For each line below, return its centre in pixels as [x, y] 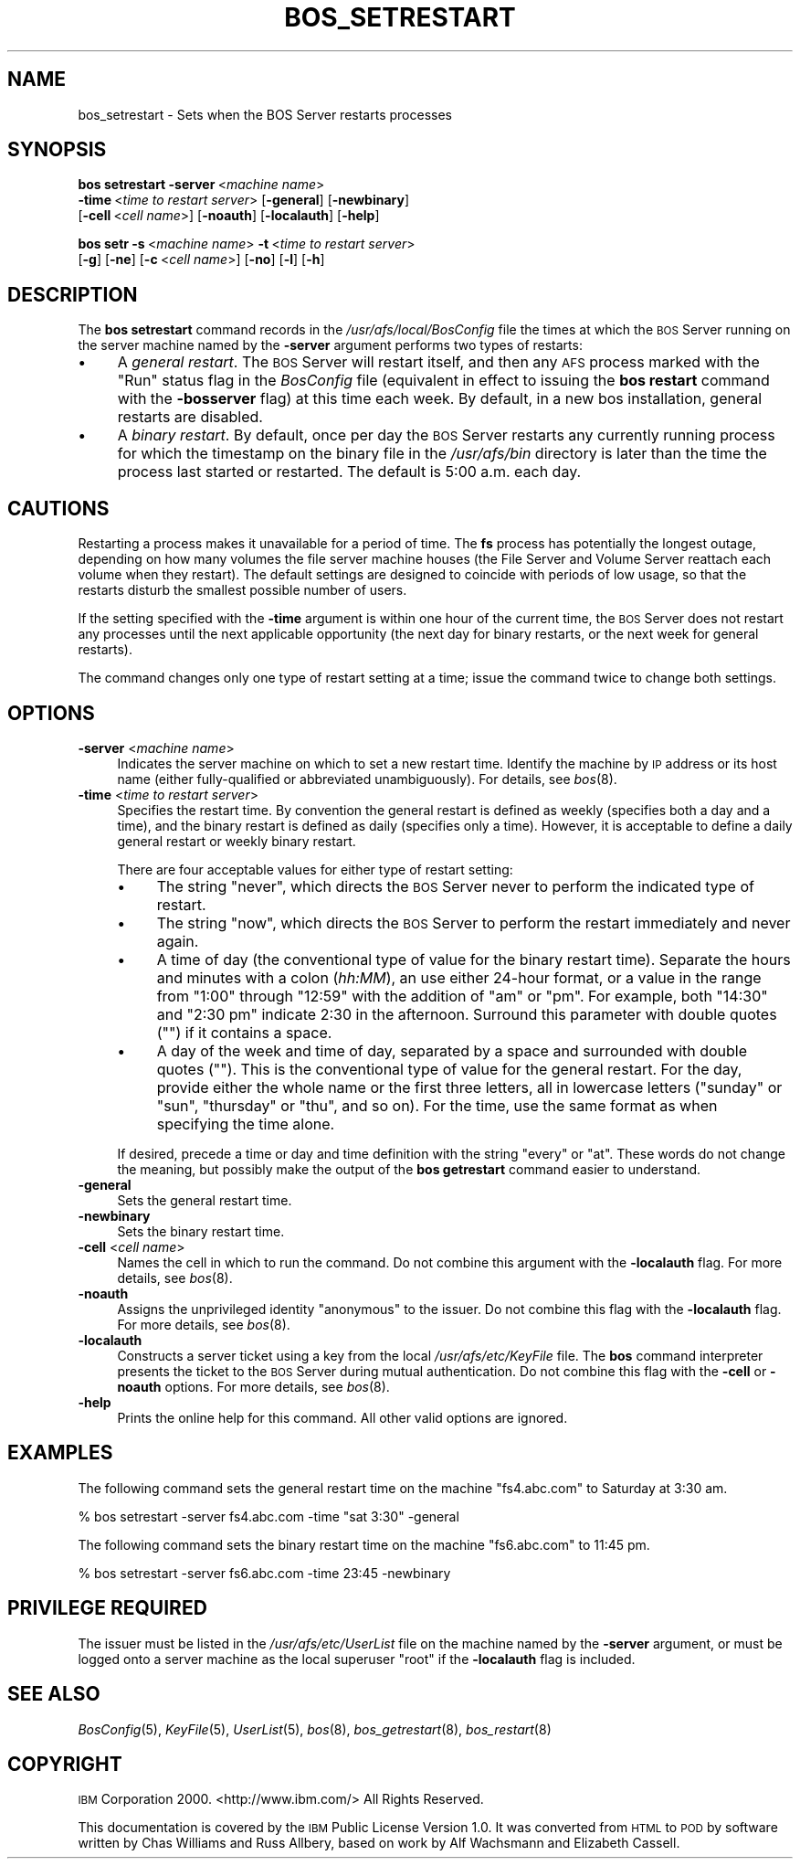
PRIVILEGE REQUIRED [107, 1608]
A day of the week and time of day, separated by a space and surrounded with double [452, 1050]
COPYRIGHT [65, 1764]
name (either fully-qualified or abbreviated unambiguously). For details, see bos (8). [367, 779]
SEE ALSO [54, 1694]
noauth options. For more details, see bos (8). [253, 1386]
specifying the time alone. [246, 1124]
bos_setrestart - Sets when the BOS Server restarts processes [265, 114]
